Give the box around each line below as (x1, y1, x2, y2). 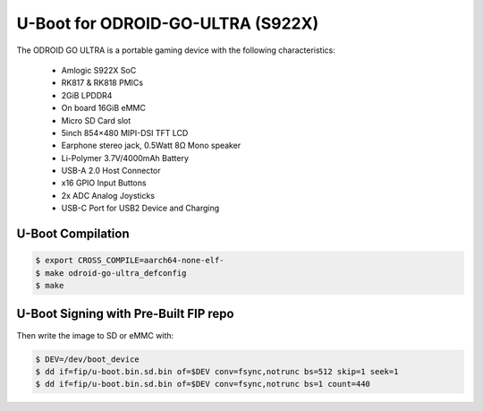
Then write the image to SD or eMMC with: (16, 330, 174, 340)
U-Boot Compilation (16, 227, 130, 242)
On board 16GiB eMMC (61, 103, 147, 114)
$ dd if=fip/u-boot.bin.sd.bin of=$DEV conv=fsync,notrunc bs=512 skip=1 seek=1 (35, 366, 399, 376)
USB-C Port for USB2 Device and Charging (61, 202, 220, 214)
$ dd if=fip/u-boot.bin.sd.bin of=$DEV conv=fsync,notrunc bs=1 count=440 (35, 379, 371, 390)
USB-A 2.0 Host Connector (61, 166, 161, 176)
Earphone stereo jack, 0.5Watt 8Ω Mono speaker (61, 140, 241, 151)
